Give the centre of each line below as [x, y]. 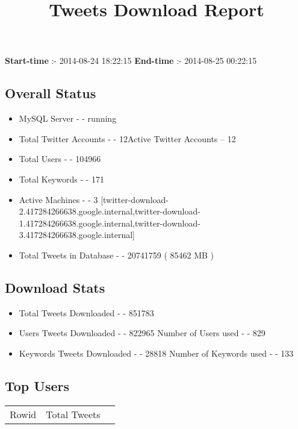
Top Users [37, 385]
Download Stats [55, 287]
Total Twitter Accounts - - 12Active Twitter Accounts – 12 [127, 138]
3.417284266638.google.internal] [77, 235]
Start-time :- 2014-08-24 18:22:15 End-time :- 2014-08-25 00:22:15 [131, 61]
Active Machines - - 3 [58, 199]
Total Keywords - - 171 [62, 179]
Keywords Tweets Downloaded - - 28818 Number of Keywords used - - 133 [156, 353]
